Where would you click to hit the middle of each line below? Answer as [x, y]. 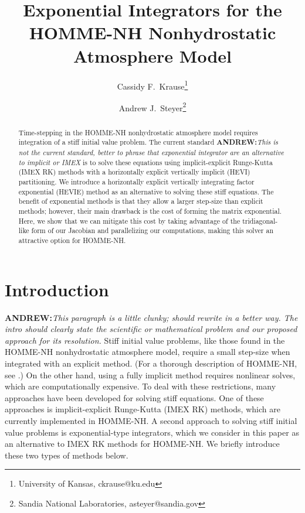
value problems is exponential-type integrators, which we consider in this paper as [152, 432]
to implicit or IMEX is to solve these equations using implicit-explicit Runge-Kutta [145, 162]
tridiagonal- [260, 220]
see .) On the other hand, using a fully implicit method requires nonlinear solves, [150, 375]
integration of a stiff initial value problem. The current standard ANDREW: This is [148, 142]
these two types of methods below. [67, 455]
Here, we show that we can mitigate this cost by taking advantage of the [129, 220]
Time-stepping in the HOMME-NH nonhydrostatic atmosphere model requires [138, 132]
